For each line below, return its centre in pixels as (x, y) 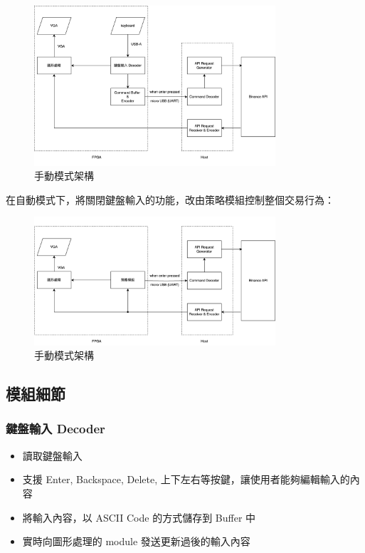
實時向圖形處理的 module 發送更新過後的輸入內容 (136, 541)
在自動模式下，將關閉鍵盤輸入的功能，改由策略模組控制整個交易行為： (170, 199)
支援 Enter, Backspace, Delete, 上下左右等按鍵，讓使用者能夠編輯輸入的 (186, 479)
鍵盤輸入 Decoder (55, 429)
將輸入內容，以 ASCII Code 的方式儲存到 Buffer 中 (139, 517)
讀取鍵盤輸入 (52, 455)
